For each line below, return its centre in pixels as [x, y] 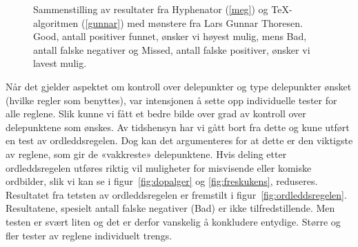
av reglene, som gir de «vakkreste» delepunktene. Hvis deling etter [146, 154]
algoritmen [56, 22]
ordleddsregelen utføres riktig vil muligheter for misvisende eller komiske [159, 167]
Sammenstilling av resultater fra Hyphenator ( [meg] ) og [151, 9]
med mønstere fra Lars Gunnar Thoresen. [215, 22]
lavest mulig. [60, 63]
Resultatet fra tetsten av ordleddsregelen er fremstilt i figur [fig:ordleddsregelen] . [176, 194]
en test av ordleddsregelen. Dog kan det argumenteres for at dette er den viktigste [179, 140]
